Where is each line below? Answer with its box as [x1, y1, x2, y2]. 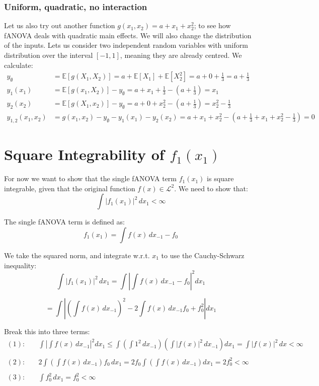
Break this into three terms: [4, 326, 90, 336]
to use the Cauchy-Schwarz [161, 250, 245, 261]
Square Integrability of [4, 144, 165, 165]
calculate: [4, 59, 33, 70]
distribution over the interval [4, 50, 93, 60]
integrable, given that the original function [4, 183, 135, 193]
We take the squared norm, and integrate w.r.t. [4, 250, 150, 261]
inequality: [4, 260, 37, 270]
